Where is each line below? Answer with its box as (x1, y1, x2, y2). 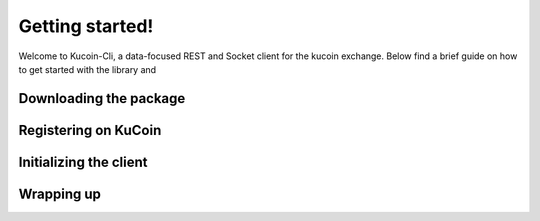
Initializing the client (18, 153, 148, 170)
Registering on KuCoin (18, 121, 162, 139)
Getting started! (18, 15, 154, 37)
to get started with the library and (18, 63, 157, 75)
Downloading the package (18, 90, 186, 107)
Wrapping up (18, 185, 102, 202)
